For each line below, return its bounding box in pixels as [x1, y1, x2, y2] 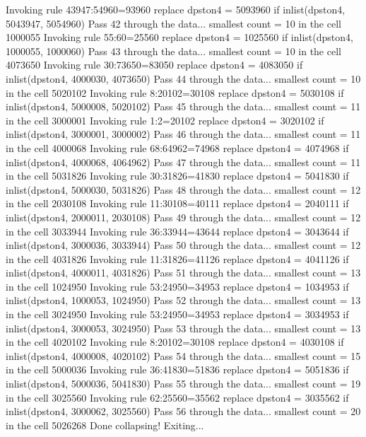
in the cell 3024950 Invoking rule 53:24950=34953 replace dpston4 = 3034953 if [6, 307, 349, 322]
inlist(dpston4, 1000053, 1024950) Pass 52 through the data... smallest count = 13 [6, 293, 361, 308]
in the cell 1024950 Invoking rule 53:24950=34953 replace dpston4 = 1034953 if [6, 279, 349, 293]
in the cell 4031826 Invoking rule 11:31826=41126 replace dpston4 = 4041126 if [6, 251, 349, 266]
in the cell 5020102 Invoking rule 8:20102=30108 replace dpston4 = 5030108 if [6, 85, 344, 100]
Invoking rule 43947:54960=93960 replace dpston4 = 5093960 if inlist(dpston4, [6, 2, 346, 16]
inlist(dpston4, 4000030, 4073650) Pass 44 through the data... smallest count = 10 [6, 71, 361, 86]
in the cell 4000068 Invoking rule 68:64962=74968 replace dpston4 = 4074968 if [6, 140, 349, 155]
